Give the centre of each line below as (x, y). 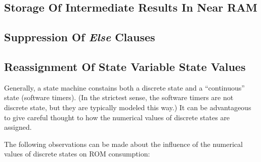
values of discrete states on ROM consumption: (77, 154)
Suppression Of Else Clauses (80, 37)
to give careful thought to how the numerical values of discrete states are (117, 117)
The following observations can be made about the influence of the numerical (123, 144)
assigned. (18, 127)
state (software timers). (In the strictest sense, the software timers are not (119, 97)
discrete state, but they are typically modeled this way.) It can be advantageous (128, 107)
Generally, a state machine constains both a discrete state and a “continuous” (124, 87)
